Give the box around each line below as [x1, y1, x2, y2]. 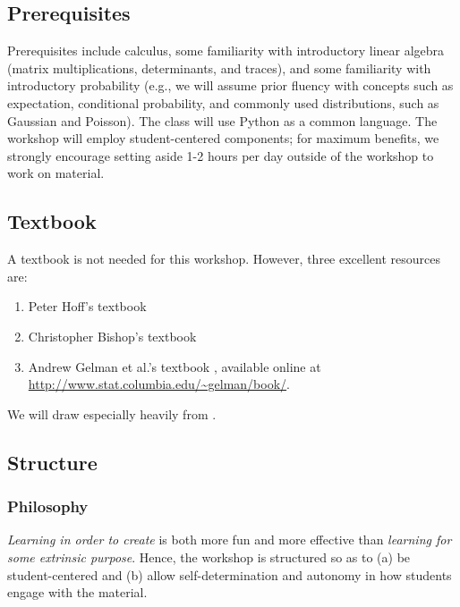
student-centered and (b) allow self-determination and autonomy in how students [7, 565, 452, 584]
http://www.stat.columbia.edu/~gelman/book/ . [28, 375, 290, 393]
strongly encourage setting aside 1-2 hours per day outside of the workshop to [7, 146, 434, 164]
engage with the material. [7, 583, 148, 602]
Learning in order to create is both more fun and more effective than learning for [7, 530, 452, 549]
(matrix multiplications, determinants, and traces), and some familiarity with [7, 58, 431, 77]
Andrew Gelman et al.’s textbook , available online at [28, 357, 321, 375]
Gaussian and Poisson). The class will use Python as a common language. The [7, 111, 438, 130]
